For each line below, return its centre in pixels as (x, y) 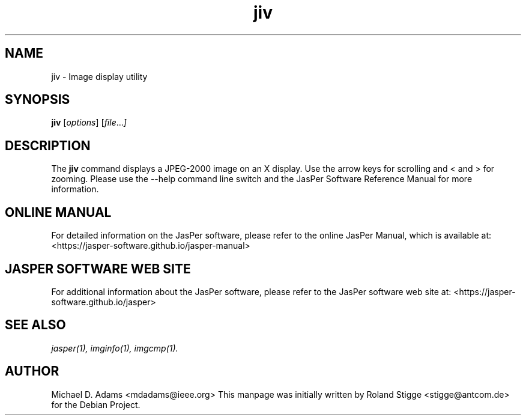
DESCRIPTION (48, 145)
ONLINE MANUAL (58, 212)
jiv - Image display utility (99, 76)
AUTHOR (32, 371)
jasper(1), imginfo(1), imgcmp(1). (115, 348)
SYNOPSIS (38, 100)
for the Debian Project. (96, 404)
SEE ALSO (35, 325)
